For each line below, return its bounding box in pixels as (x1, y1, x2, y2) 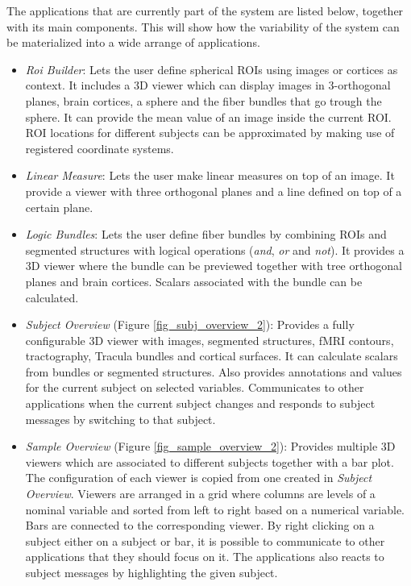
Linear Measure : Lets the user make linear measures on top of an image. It (25, 167, 395, 184)
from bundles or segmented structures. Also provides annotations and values (25, 363, 402, 380)
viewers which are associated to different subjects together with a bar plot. (25, 453, 394, 470)
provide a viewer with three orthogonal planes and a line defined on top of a (25, 182, 402, 199)
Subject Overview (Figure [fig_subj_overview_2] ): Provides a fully (25, 316, 355, 333)
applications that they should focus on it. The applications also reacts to (25, 548, 384, 565)
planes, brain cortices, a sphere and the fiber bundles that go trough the (25, 92, 382, 109)
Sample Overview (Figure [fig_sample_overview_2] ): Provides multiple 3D (25, 438, 396, 455)
